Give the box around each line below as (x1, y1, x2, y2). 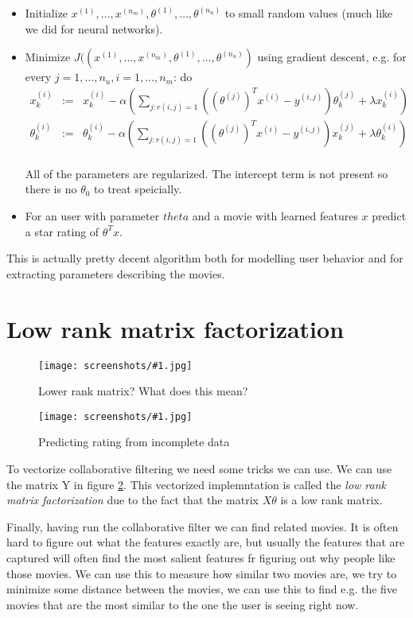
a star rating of (25, 223, 99, 239)
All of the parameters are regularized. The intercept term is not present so (25, 165, 388, 181)
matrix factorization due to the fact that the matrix (6, 492, 259, 508)
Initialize (25, 5, 68, 21)
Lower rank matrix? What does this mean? (38, 383, 248, 399)
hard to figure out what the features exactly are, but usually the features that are (6, 534, 405, 550)
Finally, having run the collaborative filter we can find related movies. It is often (6, 518, 399, 534)
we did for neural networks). (25, 20, 163, 37)
